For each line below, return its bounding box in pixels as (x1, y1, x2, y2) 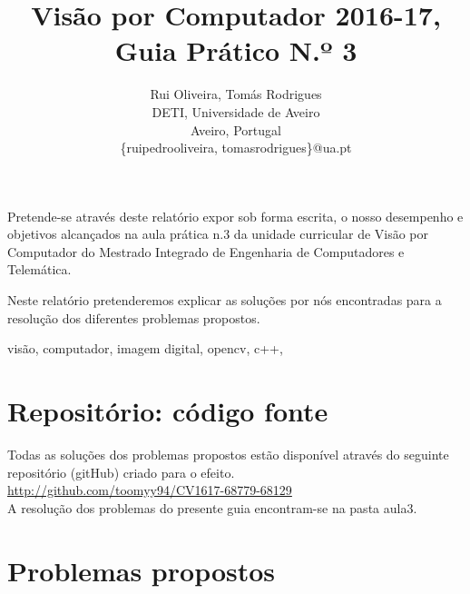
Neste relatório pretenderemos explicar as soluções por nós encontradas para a (7, 291, 442, 310)
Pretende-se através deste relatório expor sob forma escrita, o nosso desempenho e (7, 206, 464, 225)
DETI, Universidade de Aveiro (152, 102, 320, 121)
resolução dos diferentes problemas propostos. (7, 308, 260, 327)
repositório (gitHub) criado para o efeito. (7, 462, 235, 481)
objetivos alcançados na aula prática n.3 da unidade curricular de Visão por (7, 224, 429, 243)
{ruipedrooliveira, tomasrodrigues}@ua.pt (120, 138, 352, 157)
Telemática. (7, 260, 72, 279)
